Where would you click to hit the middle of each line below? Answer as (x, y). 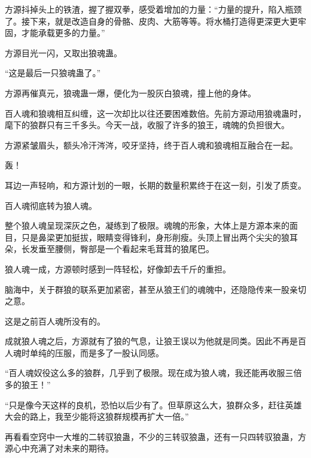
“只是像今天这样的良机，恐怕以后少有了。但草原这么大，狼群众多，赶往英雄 (153, 404)
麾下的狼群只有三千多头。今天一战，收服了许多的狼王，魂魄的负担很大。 (147, 125)
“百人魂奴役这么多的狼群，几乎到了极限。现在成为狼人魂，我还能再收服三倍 (153, 373)
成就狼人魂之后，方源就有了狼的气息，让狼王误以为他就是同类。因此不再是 (151, 341)
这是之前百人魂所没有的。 (55, 321)
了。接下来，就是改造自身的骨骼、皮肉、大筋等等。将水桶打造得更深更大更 (151, 21)
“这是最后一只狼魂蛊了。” (53, 73)
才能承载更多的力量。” (63, 33)
